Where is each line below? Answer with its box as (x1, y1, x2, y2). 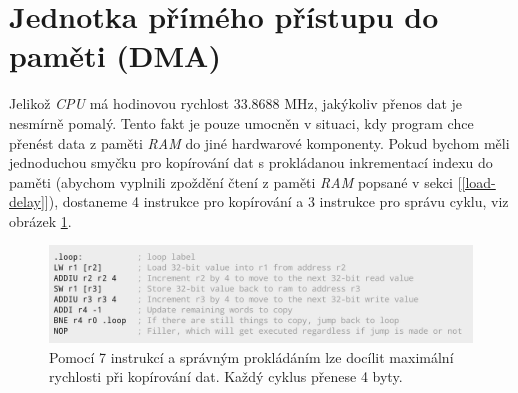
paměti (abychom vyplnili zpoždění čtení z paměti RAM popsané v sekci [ (9, 171, 462, 192)
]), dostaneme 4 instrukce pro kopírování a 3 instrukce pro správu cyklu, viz (44, 191, 509, 212)
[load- (461, 171, 496, 192)
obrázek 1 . (9, 210, 72, 231)
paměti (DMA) (9, 35, 221, 76)
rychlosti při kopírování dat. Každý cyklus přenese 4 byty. (49, 366, 403, 387)
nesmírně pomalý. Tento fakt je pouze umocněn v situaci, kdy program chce (9, 112, 474, 133)
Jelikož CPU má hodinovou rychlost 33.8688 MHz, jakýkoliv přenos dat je (9, 93, 463, 114)
